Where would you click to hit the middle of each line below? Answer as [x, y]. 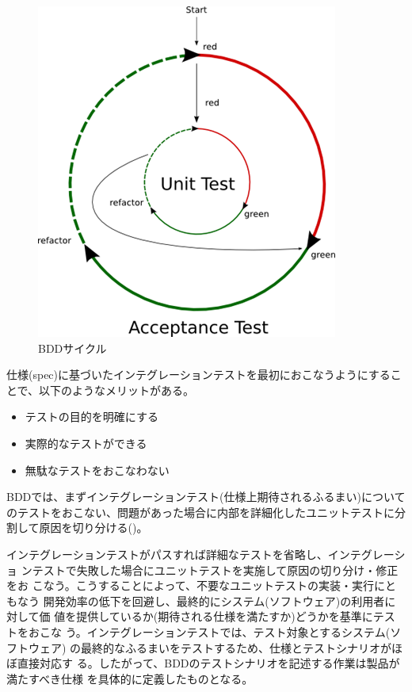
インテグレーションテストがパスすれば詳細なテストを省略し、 [167, 554]
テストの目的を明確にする [92, 417]
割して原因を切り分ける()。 [77, 528]
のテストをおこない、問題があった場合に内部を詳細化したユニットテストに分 [206, 512]
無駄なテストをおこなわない [97, 470]
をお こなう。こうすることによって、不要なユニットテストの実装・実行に [196, 585]
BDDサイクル [72, 348]
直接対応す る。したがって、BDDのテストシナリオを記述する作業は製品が [208, 663]
